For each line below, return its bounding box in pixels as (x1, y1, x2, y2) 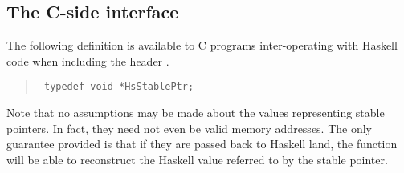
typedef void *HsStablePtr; (43, 81, 194, 93)
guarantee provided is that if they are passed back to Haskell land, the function (6, 135, 398, 152)
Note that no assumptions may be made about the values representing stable (6, 104, 385, 121)
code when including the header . (6, 52, 169, 69)
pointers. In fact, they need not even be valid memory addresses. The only (6, 119, 373, 136)
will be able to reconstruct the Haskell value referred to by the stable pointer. (6, 151, 388, 167)
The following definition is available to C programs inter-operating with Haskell (6, 37, 398, 54)
